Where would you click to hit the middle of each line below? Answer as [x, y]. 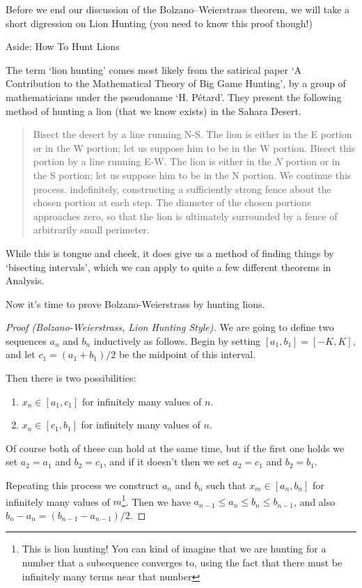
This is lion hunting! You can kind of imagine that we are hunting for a [174, 549]
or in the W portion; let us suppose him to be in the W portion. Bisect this [194, 147]
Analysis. [25, 280]
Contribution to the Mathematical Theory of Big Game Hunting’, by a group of [176, 83]
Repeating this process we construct [82, 485]
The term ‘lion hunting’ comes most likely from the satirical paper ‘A [154, 69]
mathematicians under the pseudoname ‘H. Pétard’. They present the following [174, 96]
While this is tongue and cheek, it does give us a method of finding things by [170, 253]
